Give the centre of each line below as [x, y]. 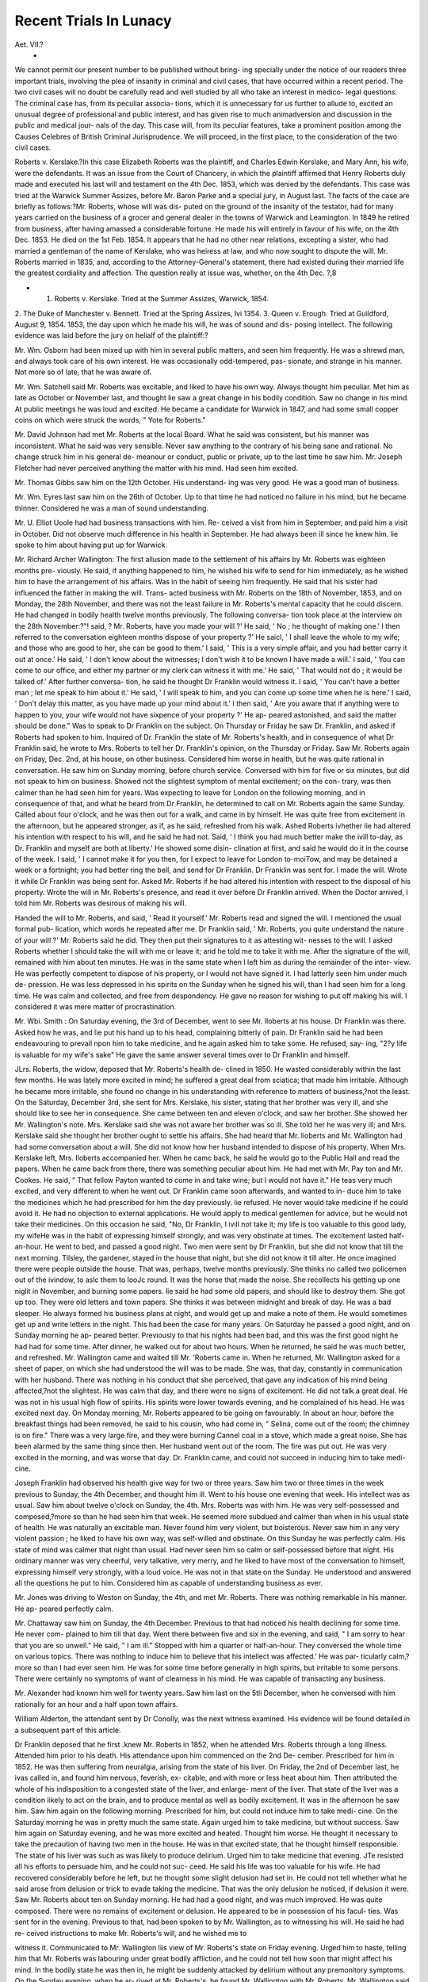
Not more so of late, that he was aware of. [83, 372]
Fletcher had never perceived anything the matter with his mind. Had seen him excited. [157, 468]
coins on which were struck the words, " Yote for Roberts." [110, 420]
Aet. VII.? [29, 44]
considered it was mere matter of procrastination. [96, 1006]
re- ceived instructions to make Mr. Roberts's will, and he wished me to [131, 1933]
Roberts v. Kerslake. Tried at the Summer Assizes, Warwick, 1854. [162, 299]
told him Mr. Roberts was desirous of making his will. [101, 903]
